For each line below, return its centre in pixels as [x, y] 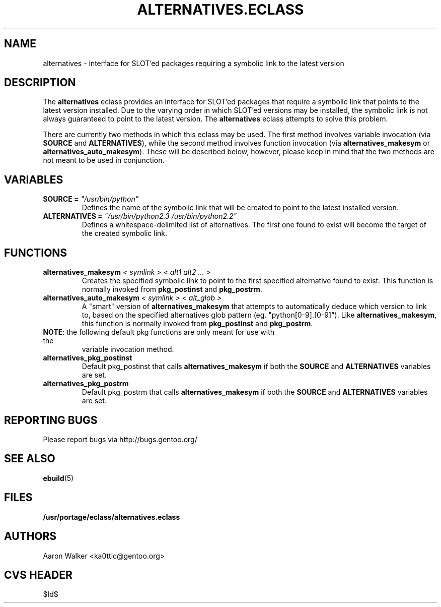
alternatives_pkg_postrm [86, 384]
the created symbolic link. [125, 233]
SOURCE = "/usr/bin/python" [91, 199]
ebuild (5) [58, 478]
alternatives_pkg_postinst [88, 358]
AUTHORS [30, 536]
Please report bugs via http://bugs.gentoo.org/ [120, 439]
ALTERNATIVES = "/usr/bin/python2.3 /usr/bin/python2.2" [140, 216]
